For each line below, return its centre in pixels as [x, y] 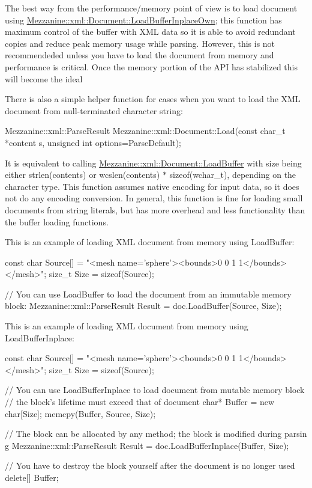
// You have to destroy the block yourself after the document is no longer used [150, 465]
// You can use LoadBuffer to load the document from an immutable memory [148, 294]
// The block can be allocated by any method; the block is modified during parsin [156, 434]
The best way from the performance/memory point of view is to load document [151, 8]
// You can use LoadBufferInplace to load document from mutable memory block [155, 390]
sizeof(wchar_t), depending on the [233, 175]
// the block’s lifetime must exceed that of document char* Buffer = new [140, 402]
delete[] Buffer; [32, 477]
